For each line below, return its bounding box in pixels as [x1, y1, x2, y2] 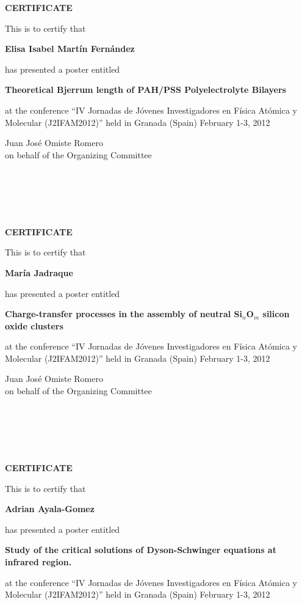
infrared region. [5, 555, 72, 568]
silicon [262, 307, 290, 320]
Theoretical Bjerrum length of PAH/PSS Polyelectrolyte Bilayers [5, 83, 286, 96]
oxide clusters [5, 319, 63, 332]
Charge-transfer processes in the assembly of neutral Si [5, 307, 242, 320]
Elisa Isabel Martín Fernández [5, 42, 135, 55]
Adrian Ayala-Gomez [5, 502, 95, 515]
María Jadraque [5, 266, 73, 279]
